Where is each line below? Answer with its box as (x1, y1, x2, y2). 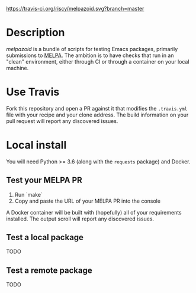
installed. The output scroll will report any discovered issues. (6, 215, 155, 222)
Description (6, 26, 65, 39)
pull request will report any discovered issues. (6, 117, 118, 124)
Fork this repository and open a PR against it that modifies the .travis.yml (6, 105, 188, 112)
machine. (6, 64, 29, 71)
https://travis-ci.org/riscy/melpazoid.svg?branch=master (6, 5, 144, 12)
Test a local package (6, 232, 84, 242)
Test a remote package (6, 265, 93, 275)
